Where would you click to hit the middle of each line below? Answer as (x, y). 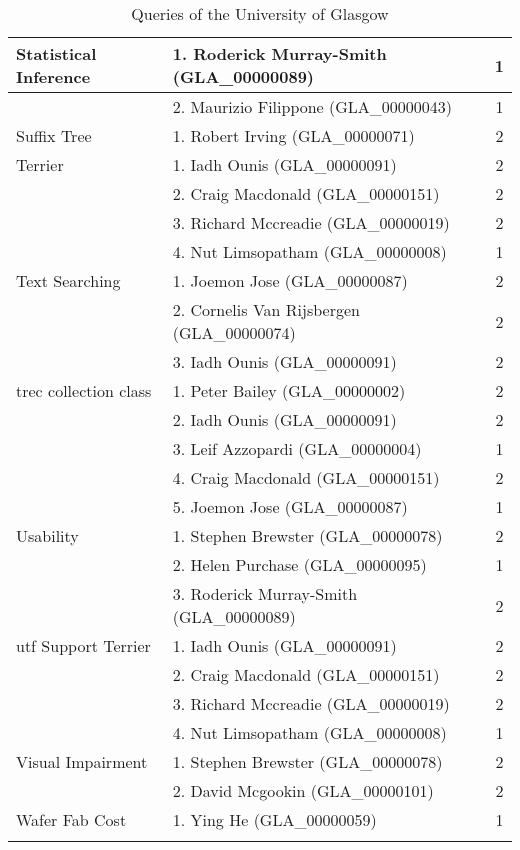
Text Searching (68, 280)
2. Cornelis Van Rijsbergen (266, 309)
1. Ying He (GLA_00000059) (274, 819)
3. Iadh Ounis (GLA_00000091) (284, 361)
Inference (53, 76)
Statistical (56, 53)
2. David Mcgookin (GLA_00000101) (303, 790)
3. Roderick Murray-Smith (265, 593)
